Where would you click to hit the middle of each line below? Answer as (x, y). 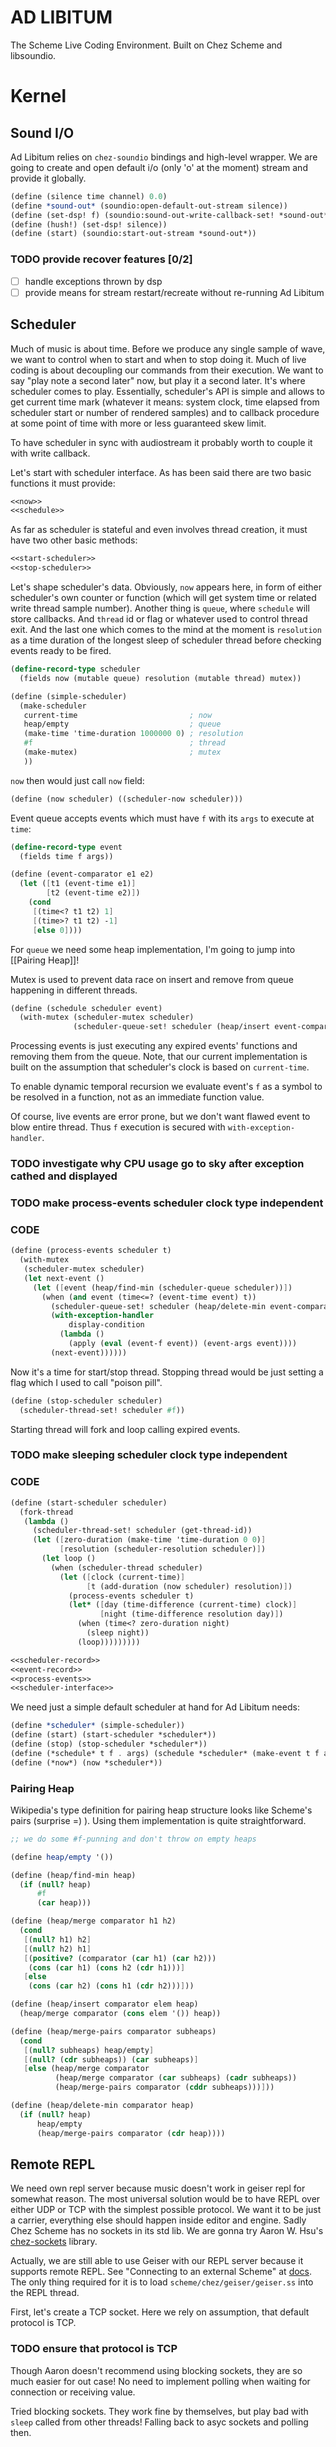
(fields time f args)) (66, 856)
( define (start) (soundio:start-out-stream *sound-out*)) (133, 234)
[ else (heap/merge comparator (86, 2069)
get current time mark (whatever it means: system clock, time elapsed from (165, 402)
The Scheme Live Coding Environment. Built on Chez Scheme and (146, 45)
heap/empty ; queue (122, 724)
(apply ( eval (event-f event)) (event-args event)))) (183, 1344)
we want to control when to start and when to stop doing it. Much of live (158, 359)
